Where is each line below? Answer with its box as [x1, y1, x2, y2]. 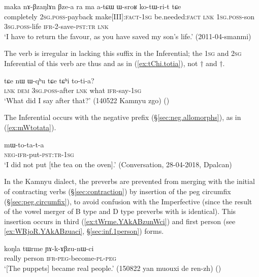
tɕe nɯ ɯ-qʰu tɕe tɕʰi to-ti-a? [4, 75, 94, 85]
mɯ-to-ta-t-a [4, 139, 44, 149]
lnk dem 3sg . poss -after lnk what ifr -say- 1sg [4, 85, 142, 96]
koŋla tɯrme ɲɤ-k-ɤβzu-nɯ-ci [4, 242, 94, 253]
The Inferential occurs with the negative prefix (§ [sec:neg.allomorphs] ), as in [4, 112, 241, 122]
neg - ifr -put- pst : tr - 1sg [4, 149, 74, 160]
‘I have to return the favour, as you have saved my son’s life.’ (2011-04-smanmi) [4, 30, 251, 41]
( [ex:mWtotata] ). [4, 121, 56, 132]
